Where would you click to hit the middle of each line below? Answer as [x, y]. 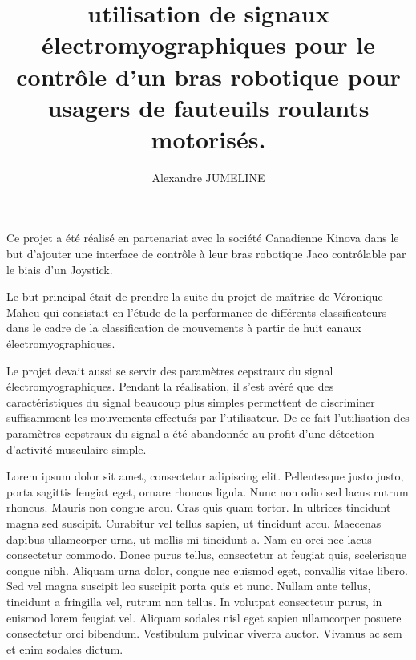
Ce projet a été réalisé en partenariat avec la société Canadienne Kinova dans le [203, 238]
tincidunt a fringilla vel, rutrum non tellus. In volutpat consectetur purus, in [194, 601]
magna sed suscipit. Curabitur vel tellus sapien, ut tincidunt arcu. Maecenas [194, 522]
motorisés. [208, 138]
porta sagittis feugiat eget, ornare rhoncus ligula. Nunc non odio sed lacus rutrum [208, 491]
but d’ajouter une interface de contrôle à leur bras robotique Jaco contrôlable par [206, 254]
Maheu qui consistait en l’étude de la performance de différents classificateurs [197, 312]
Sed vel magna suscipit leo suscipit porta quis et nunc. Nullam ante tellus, [189, 586]
